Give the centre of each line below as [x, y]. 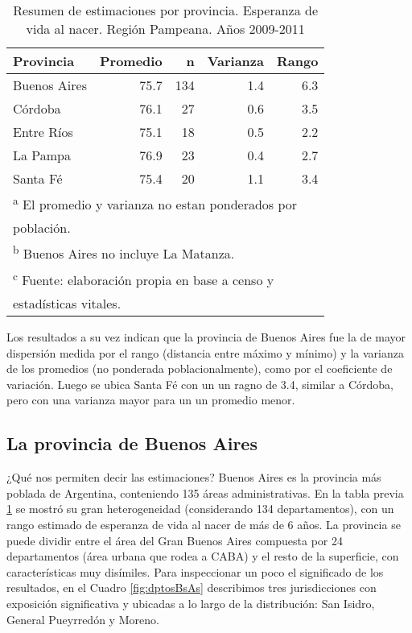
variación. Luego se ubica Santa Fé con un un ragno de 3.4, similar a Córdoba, [200, 384]
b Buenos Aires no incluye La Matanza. [124, 252]
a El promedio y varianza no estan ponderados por [155, 203]
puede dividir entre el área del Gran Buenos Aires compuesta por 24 [175, 540]
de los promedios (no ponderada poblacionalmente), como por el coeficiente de [200, 368]
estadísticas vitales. [67, 303]
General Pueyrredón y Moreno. [83, 619]
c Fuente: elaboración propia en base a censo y [144, 278]
